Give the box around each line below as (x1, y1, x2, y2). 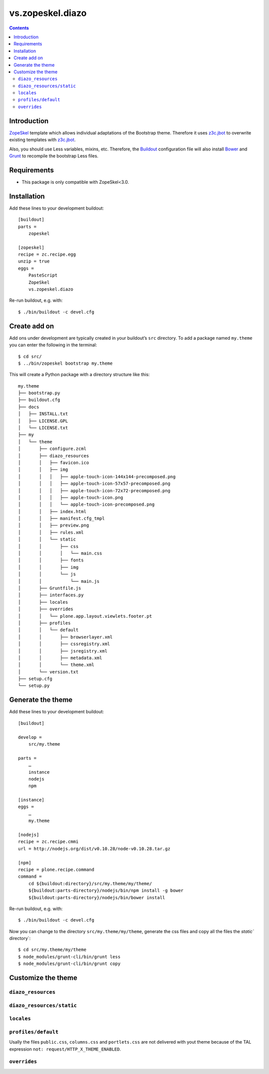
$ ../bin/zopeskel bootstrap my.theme (18, 360, 113, 366)
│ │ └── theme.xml (18, 662, 95, 668)
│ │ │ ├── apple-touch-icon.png (18, 495, 124, 500)
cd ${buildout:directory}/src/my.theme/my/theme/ (28, 881, 152, 886)
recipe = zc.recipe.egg (18, 252, 76, 258)
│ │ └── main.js (18, 578, 100, 584)
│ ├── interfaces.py (18, 592, 84, 598)
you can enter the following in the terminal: (9, 342, 97, 348)
